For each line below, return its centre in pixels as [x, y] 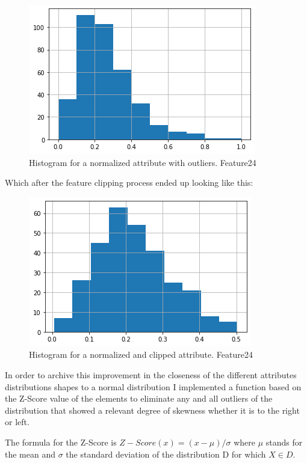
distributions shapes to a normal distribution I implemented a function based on [153, 386]
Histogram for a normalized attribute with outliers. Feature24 [143, 162]
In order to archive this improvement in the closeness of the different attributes [151, 374]
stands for [284, 442]
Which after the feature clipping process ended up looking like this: [129, 182]
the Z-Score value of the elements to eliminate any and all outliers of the [139, 398]
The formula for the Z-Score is [61, 442]
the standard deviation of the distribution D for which [166, 454]
